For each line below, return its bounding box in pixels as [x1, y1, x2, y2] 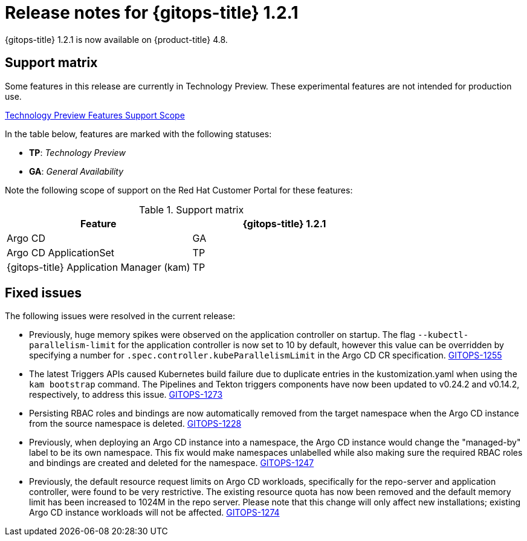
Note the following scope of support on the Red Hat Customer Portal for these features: [5, 184, 353, 195]
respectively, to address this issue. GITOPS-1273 [29, 389, 223, 400]
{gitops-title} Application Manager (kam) [7, 261, 190, 273]
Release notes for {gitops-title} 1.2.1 [5, 2, 299, 23]
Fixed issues [5, 285, 82, 301]
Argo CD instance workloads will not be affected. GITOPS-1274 [29, 507, 280, 518]
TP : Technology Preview [29, 147, 126, 158]
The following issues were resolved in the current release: [5, 311, 235, 322]
